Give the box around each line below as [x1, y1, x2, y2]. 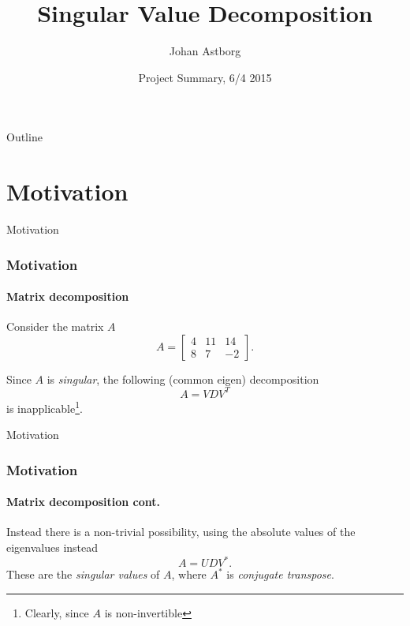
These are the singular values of [6, 566, 160, 583]
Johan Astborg [169, 43, 241, 59]
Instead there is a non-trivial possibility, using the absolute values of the [6, 523, 356, 540]
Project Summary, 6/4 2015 [138, 69, 272, 85]
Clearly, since [24, 604, 89, 620]
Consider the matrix [6, 318, 104, 335]
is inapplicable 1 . [6, 397, 83, 416]
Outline [6, 129, 43, 145]
